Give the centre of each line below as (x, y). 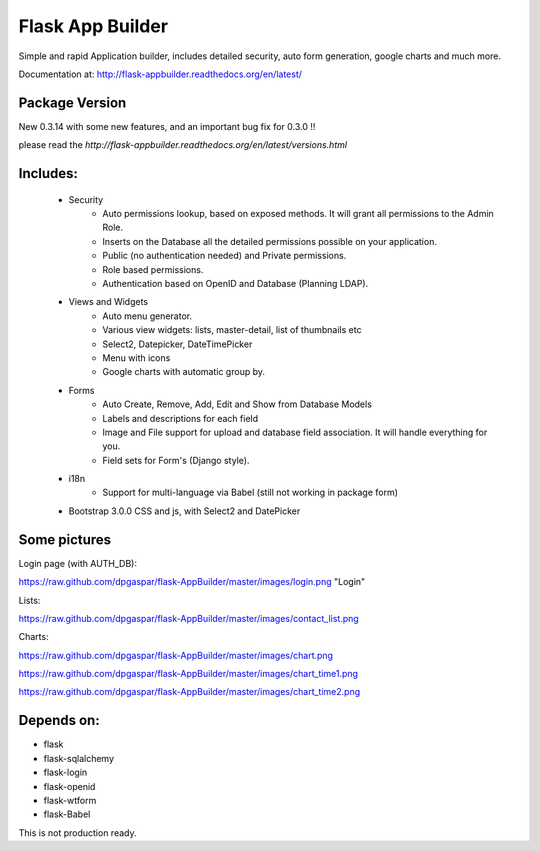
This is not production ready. (77, 832)
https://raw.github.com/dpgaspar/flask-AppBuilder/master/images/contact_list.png (188, 618)
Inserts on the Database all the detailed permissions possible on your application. (269, 241)
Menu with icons (136, 357)
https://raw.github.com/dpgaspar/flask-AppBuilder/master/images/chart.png (176, 655)
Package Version (72, 102)
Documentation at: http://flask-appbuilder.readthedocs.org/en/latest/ (160, 74)
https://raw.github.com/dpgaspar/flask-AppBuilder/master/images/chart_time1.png (188, 674)
